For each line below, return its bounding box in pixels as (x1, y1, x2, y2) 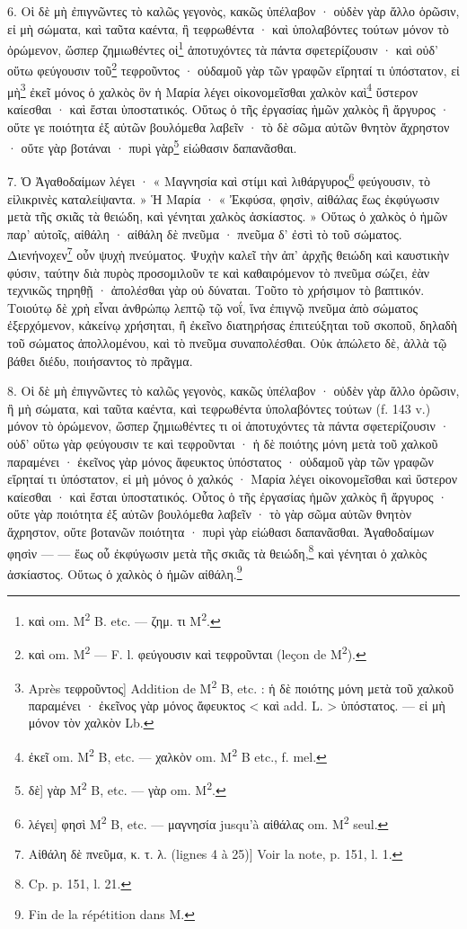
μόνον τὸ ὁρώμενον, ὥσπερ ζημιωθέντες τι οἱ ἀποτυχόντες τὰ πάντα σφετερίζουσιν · (7, 416, 450, 435)
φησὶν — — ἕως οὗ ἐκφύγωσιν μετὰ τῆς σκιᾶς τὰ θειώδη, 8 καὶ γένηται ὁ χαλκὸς (7, 540, 427, 562)
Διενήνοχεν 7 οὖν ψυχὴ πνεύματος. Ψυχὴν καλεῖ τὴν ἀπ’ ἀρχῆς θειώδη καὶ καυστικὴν (7, 243, 450, 264)
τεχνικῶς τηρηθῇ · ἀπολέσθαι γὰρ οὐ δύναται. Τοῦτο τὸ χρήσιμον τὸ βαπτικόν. (7, 281, 425, 299)
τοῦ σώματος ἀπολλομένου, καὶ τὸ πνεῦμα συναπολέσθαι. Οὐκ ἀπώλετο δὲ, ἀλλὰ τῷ (7, 334, 447, 353)
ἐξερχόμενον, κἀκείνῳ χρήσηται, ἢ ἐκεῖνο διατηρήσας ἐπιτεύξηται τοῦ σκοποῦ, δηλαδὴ (7, 316, 458, 335)
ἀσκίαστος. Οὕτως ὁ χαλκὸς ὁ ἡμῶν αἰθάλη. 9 (7, 561, 242, 583)
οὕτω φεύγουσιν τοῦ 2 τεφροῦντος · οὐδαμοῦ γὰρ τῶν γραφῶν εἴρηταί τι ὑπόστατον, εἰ (7, 58, 460, 80)
